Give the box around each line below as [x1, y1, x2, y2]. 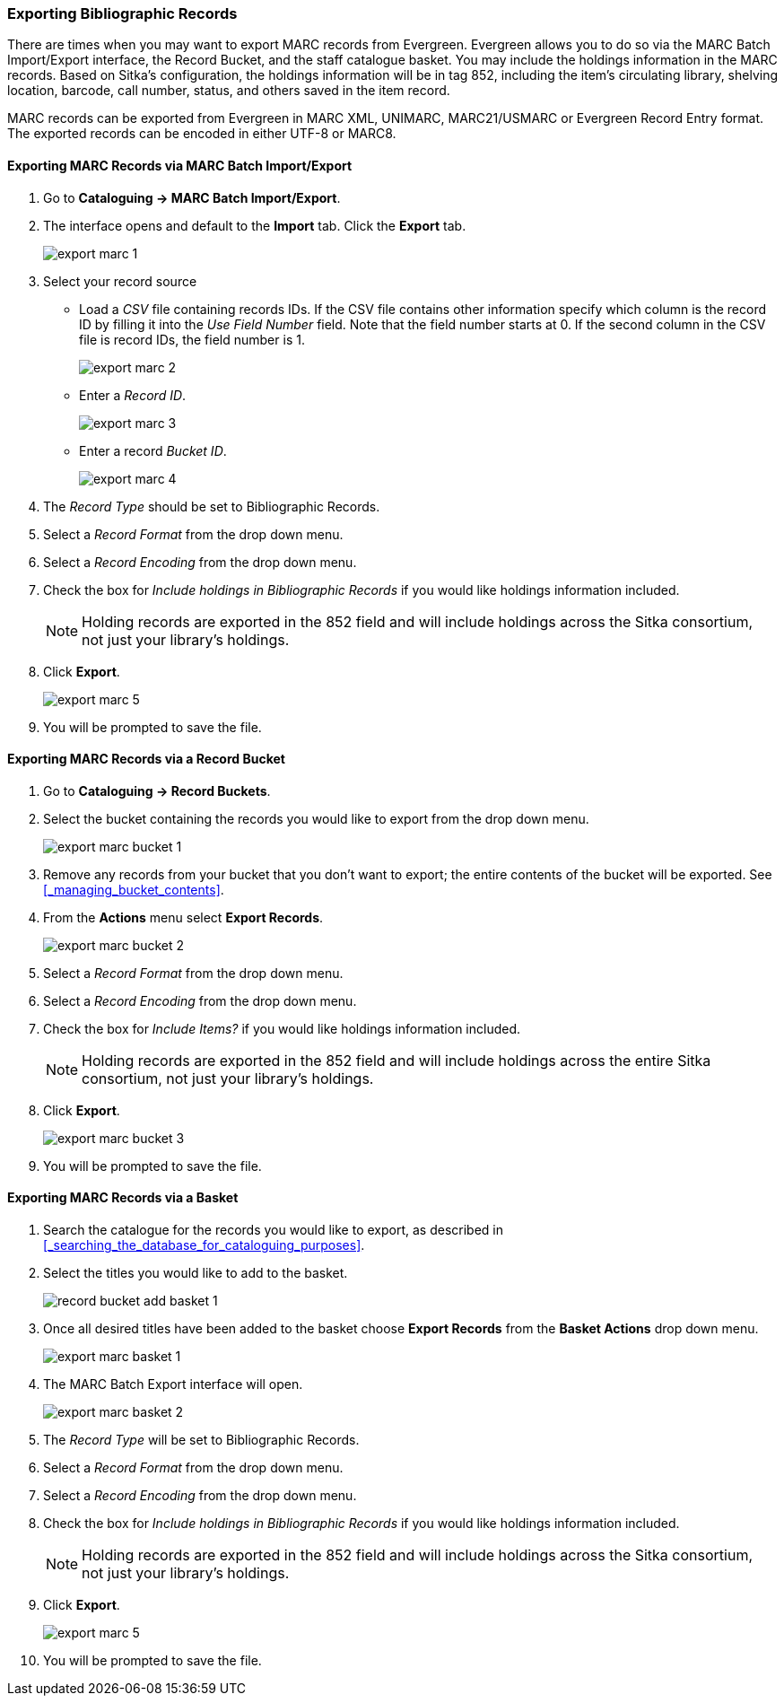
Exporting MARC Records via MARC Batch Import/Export [7, 157, 353, 173]
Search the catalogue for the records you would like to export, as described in [43, 1222, 503, 1238]
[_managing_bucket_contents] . [43, 881, 224, 897]
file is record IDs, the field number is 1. [79, 331, 305, 347]
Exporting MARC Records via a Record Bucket [7, 751, 285, 767]
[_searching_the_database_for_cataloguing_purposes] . [43, 1237, 365, 1253]
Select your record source [43, 273, 197, 289]
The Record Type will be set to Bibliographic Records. [43, 1432, 360, 1448]
